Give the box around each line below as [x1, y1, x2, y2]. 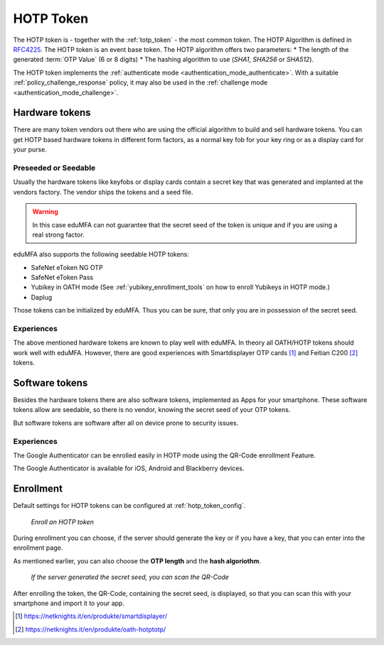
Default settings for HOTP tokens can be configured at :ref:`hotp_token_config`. [13, 502, 246, 510]
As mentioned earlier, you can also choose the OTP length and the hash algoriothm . [13, 556, 261, 565]
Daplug [31, 293, 53, 301]
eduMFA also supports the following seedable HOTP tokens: [13, 250, 190, 259]
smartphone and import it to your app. [13, 599, 124, 607]
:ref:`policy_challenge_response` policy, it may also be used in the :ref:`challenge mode [13, 78, 268, 87]
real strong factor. [32, 230, 85, 239]
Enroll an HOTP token [31, 517, 94, 526]
